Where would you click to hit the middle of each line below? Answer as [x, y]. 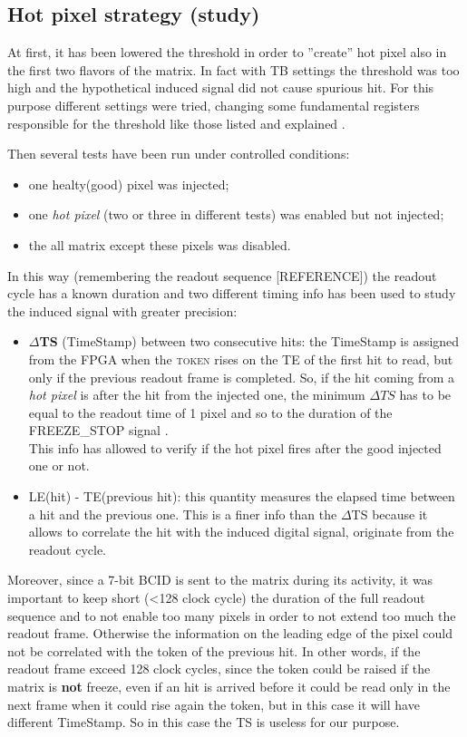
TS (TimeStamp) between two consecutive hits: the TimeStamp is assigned [249, 341]
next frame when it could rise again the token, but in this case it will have [214, 704]
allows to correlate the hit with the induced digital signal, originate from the [241, 532]
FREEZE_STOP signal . [98, 430]
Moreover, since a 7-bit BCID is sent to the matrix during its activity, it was [220, 580]
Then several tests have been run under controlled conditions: [179, 154]
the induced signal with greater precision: [122, 310]
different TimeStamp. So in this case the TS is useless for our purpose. [204, 722]
